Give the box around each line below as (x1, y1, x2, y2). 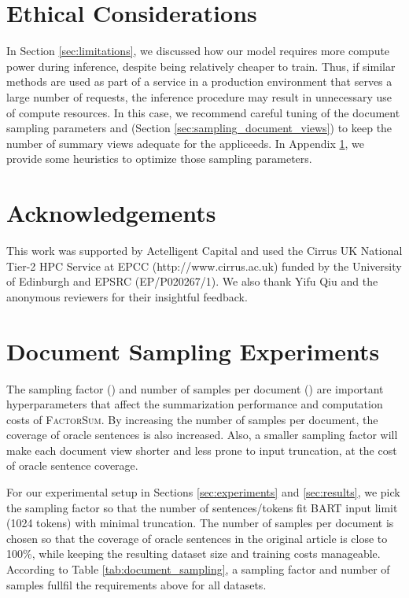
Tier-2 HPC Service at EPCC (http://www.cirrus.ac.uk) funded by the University (6, 257, 402, 274)
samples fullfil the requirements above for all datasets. (6, 576, 267, 592)
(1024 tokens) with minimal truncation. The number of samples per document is (6, 515, 394, 531)
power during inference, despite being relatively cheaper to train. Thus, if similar (6, 57, 396, 74)
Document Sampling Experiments (6, 334, 380, 367)
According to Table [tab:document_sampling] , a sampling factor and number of (6, 561, 390, 578)
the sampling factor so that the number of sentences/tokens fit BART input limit (6, 499, 398, 515)
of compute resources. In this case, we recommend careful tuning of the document (6, 104, 400, 120)
